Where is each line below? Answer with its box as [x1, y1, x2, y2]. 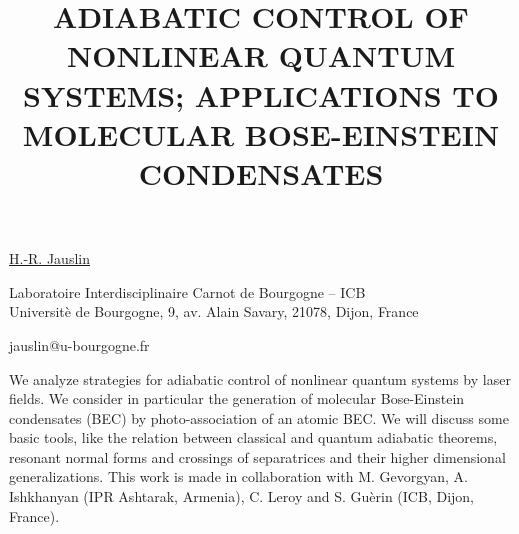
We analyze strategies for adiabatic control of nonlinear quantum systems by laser [9, 368, 511, 389]
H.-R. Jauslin [9, 248, 90, 269]
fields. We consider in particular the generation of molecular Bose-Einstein [9, 388, 465, 409]
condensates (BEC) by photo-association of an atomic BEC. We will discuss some [9, 407, 509, 428]
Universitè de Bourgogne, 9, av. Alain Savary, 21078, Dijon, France [9, 301, 419, 322]
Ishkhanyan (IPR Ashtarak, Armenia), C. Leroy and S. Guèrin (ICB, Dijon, [9, 486, 474, 507]
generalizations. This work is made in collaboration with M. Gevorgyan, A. [9, 466, 469, 487]
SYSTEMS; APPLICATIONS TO [23, 74, 499, 115]
